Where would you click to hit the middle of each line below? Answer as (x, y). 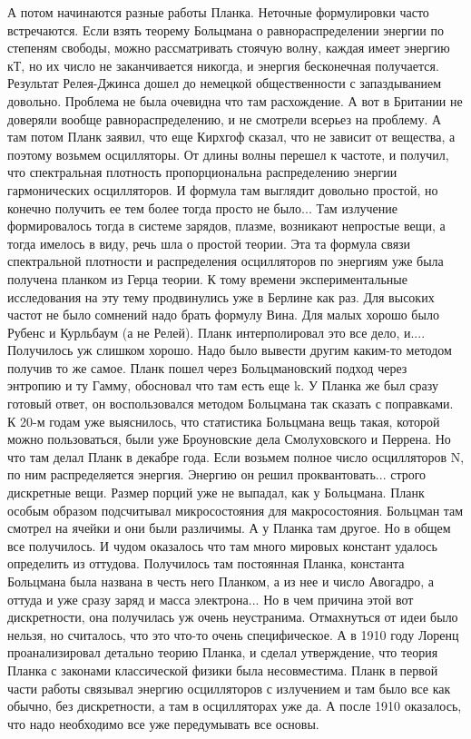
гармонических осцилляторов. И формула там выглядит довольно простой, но (223, 189)
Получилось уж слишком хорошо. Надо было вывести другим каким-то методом (230, 350)
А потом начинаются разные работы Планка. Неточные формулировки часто (218, 12)
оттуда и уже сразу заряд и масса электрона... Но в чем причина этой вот (211, 599)
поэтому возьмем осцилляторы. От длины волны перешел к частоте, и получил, (228, 154)
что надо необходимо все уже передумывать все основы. (163, 723)
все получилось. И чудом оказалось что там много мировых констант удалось (222, 545)
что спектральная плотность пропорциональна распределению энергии (202, 172)
